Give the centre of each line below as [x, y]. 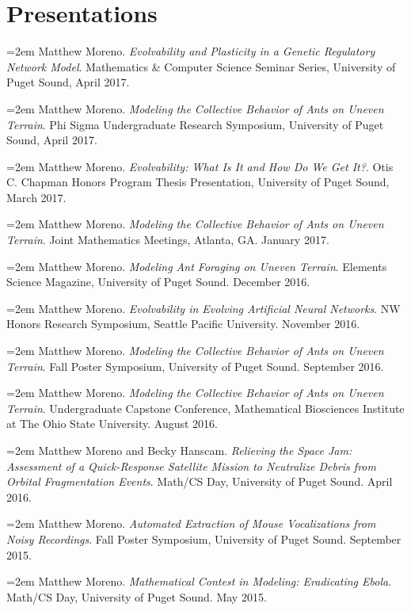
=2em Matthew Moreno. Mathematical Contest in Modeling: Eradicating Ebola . [199, 581]
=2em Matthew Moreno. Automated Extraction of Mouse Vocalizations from [191, 523]
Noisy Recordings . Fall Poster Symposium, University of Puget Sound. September [204, 538]
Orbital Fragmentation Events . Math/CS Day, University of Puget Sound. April [200, 481]
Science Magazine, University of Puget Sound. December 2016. [158, 282]
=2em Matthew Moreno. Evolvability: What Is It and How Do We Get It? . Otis [200, 166]
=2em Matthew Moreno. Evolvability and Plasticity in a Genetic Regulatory [191, 51]
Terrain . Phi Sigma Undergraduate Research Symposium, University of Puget [195, 124]
